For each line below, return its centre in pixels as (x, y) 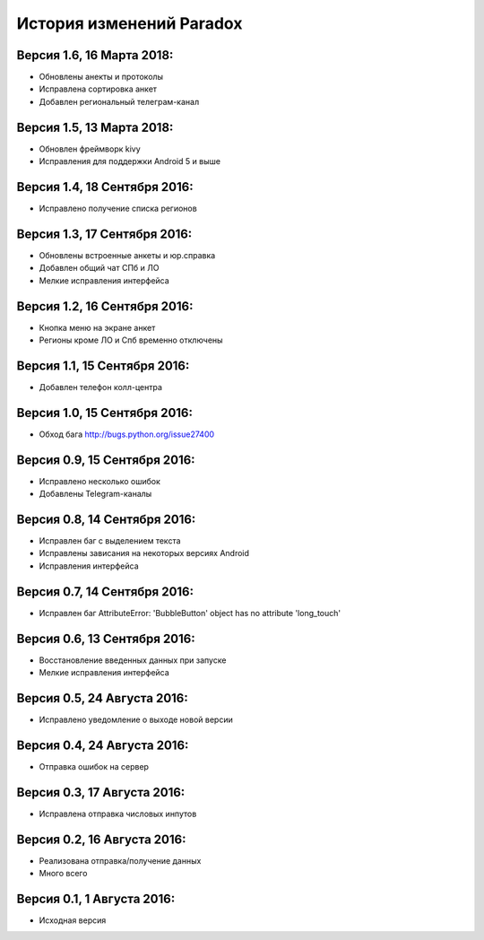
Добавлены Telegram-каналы (95, 494)
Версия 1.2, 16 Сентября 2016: (105, 306)
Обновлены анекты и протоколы (101, 77)
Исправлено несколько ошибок (100, 481)
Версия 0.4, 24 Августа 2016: (103, 745)
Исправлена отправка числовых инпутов (118, 814)
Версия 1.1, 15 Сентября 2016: (103, 366)
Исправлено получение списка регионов (118, 209)
